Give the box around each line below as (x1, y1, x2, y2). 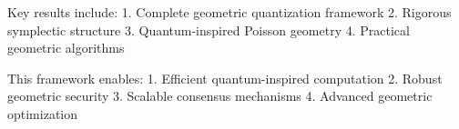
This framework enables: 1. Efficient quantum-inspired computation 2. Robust (7, 68, 443, 87)
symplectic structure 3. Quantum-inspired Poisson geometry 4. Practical (7, 20, 410, 39)
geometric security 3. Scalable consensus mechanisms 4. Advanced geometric (7, 86, 433, 105)
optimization (7, 104, 78, 123)
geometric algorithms (7, 38, 125, 57)
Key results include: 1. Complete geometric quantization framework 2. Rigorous (7, 3, 452, 21)
